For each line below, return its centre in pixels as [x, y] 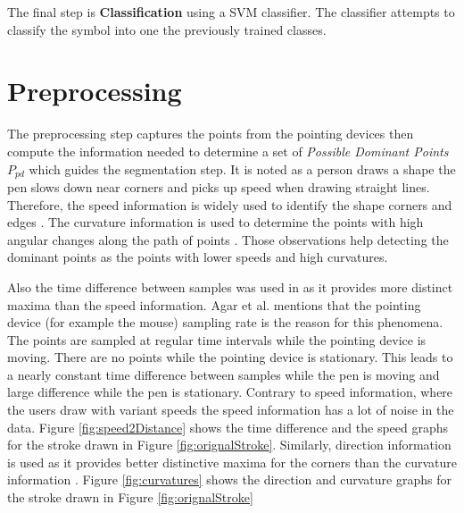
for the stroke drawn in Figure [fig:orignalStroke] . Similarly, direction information [229, 445]
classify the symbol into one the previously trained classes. [167, 29]
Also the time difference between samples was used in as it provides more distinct [230, 286]
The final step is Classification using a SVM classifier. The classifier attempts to [231, 12]
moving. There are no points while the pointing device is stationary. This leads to [230, 357]
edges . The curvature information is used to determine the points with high [215, 222]
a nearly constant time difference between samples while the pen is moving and [224, 374]
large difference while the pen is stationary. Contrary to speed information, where [230, 392]
